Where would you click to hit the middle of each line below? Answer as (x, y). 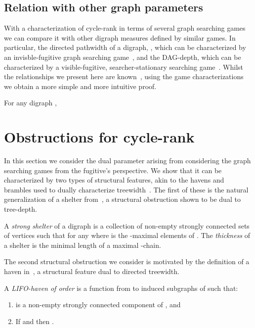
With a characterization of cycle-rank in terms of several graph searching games (125, 28)
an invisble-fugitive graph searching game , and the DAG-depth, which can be (123, 57)
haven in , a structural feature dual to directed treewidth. (92, 271)
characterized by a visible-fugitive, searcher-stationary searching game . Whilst (124, 67)
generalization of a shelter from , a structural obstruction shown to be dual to (122, 199)
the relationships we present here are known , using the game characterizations (124, 76)
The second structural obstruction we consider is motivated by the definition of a (127, 261)
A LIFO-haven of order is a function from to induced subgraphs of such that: (121, 288)
